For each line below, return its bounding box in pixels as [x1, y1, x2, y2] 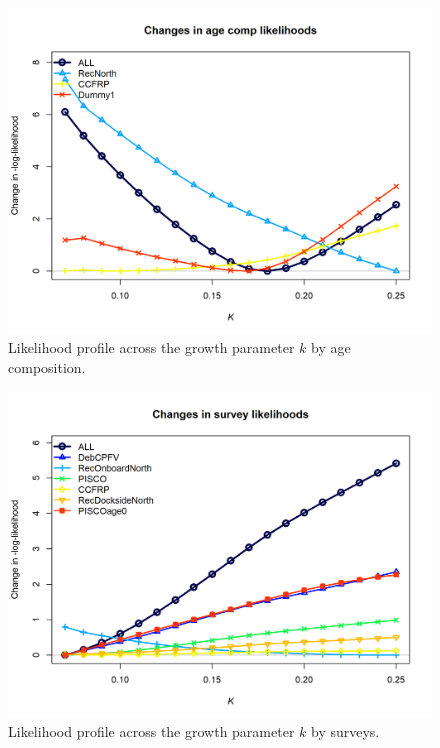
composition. [8, 357, 86, 378]
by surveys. [311, 721, 380, 742]
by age [311, 337, 351, 358]
